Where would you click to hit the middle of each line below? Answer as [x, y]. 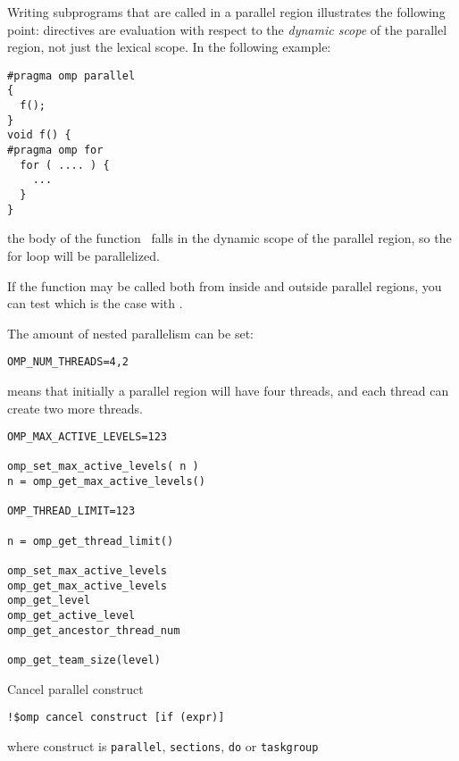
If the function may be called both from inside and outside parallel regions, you [225, 285]
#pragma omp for [55, 151]
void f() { [39, 135]
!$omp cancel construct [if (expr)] [116, 718]
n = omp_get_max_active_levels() [106, 482]
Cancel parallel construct [75, 688]
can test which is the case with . [95, 303]
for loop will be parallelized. [83, 255]
